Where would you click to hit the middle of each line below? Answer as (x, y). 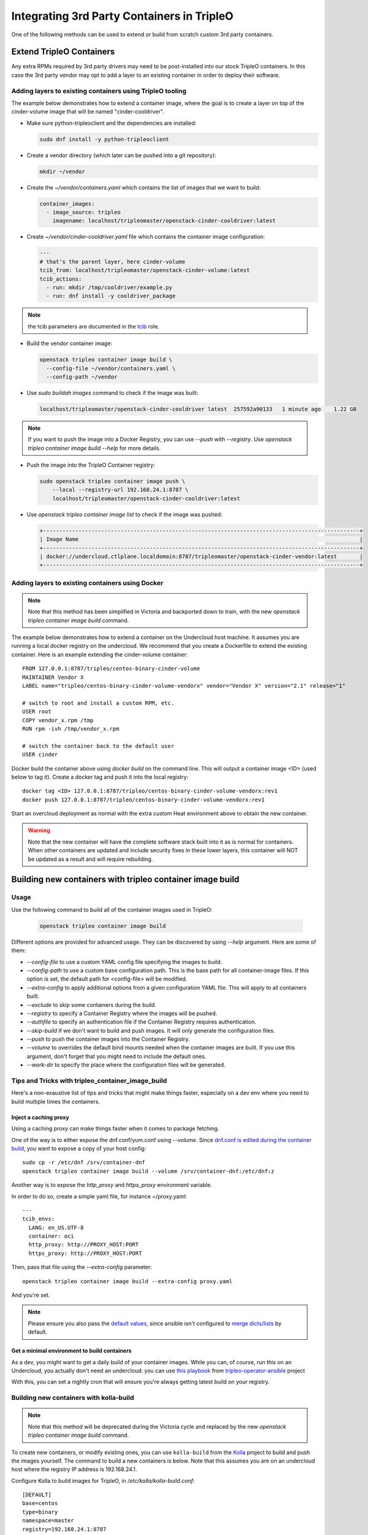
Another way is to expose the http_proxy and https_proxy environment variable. (112, 1185)
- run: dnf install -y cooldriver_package (111, 296)
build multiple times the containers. (56, 1102)
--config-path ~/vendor (82, 377)
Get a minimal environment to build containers (71, 1351)
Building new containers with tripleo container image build (125, 880)
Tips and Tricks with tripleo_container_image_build (89, 1081)
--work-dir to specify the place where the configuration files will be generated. (126, 1065)
